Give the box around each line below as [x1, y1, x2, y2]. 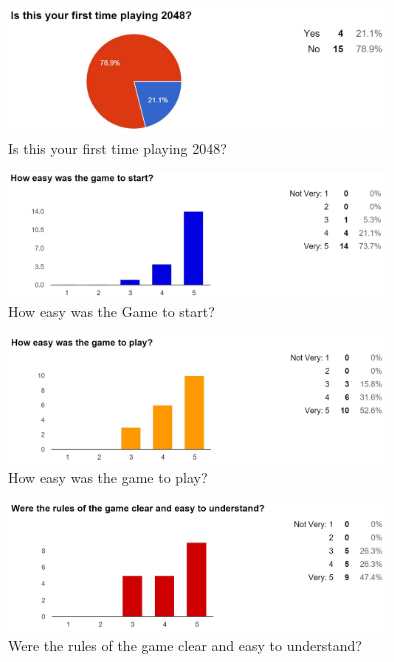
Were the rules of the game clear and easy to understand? [8, 634, 362, 655]
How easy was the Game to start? [8, 301, 215, 322]
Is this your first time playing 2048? [8, 137, 227, 158]
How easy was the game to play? [8, 467, 208, 488]
